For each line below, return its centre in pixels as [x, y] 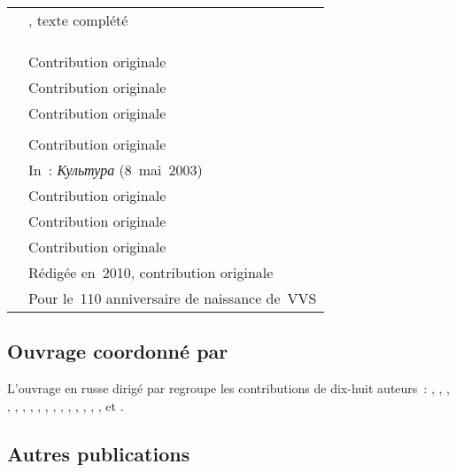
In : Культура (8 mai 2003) [116, 170]
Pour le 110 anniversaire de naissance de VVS [173, 298]
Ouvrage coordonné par [118, 351]
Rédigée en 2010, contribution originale [151, 272]
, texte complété [78, 20]
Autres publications [99, 453]
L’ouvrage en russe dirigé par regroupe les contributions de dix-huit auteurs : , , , [228, 388]
